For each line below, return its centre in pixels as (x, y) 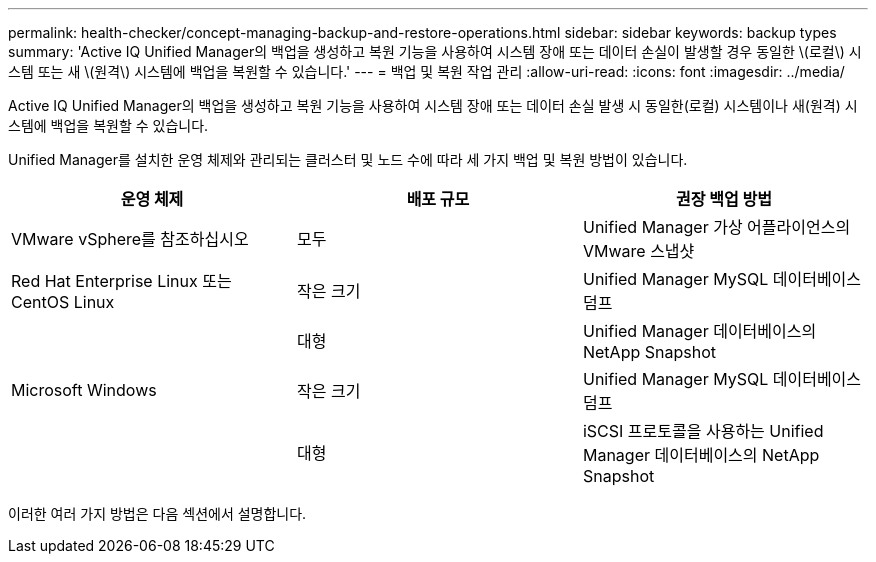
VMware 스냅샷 (638, 251)
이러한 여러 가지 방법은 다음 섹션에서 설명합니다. (157, 513)
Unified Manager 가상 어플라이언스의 (716, 227)
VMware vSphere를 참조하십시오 (130, 239)
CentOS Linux (63, 302)
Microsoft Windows (84, 390)
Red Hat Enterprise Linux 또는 (121, 281)
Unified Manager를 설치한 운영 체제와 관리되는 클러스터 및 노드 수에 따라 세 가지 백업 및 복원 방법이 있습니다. (348, 159)
